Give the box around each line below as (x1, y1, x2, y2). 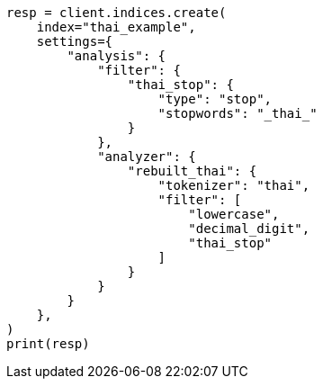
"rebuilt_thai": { (127, 164, 257, 178)
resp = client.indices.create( (6, 5, 227, 20)
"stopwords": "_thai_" (157, 106, 318, 121)
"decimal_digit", (188, 221, 310, 236)
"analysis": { (67, 49, 166, 63)
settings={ (36, 34, 113, 49)
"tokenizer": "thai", (157, 178, 310, 193)
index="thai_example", (36, 20, 196, 34)
